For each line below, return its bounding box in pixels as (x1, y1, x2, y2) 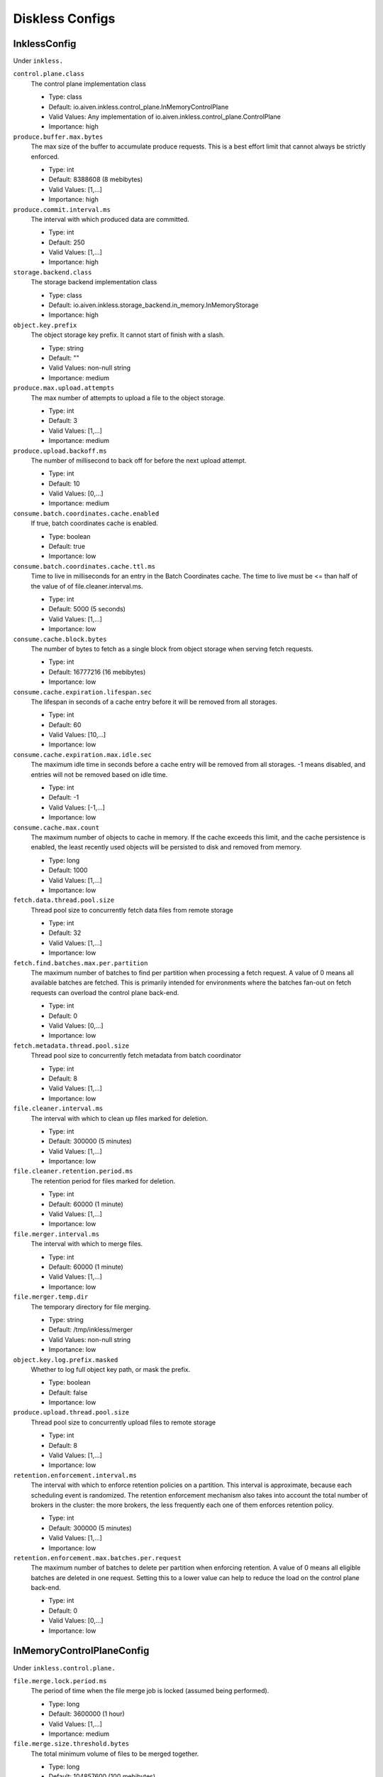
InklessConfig (13, 38, 77, 50)
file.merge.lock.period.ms (13, 1677, 107, 1685)
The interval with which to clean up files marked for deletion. (30, 1114, 209, 1122)
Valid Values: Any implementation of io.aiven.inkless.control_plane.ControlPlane (48, 112, 282, 121)
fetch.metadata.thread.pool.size (13, 1041, 130, 1050)
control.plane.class (13, 70, 85, 78)
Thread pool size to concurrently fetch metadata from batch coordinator (30, 1051, 242, 1060)
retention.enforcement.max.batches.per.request (13, 1554, 182, 1562)
